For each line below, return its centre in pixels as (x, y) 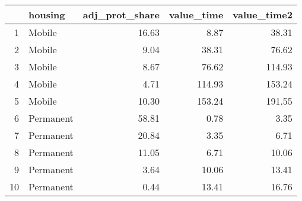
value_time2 (263, 14)
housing (47, 14)
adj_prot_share (121, 14)
